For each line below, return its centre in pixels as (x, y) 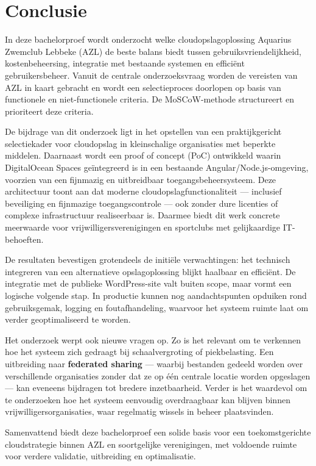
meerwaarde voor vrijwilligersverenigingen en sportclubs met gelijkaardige (143, 227)
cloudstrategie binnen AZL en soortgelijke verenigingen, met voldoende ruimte (151, 444)
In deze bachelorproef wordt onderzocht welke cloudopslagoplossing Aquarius (148, 39)
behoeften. (24, 239)
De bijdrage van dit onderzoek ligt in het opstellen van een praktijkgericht (143, 131)
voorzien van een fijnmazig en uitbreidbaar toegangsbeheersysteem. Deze (141, 179)
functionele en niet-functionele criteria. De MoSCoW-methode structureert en (149, 99)
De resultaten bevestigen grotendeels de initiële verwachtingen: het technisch (148, 260)
